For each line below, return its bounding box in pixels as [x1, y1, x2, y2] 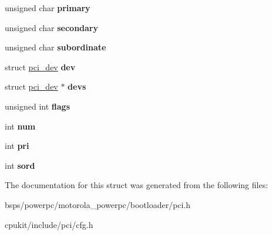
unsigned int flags [5, 100, 70, 112]
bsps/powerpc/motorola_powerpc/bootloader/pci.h [5, 198, 191, 210]
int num [5, 120, 36, 132]
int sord [5, 159, 35, 171]
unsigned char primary [5, 2, 90, 13]
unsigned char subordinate [5, 41, 106, 53]
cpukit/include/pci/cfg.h [5, 218, 93, 230]
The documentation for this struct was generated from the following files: [5, 179, 268, 191]
